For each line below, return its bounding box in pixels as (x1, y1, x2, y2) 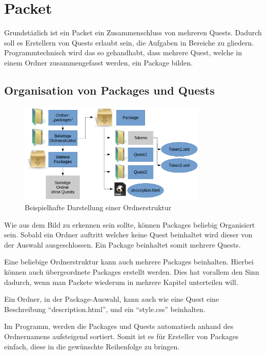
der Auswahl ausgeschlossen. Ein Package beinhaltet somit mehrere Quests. (4, 239, 241, 250)
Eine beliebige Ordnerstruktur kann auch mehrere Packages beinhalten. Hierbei (4, 256, 254, 267)
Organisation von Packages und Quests (4, 82, 215, 98)
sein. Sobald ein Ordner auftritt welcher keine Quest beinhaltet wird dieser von (4, 229, 253, 240)
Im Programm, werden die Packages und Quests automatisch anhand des (4, 321, 234, 331)
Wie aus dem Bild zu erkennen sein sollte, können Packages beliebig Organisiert (4, 219, 255, 230)
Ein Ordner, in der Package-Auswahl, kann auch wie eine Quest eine (4, 294, 219, 304)
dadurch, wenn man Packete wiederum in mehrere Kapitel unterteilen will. (4, 276, 238, 287)
